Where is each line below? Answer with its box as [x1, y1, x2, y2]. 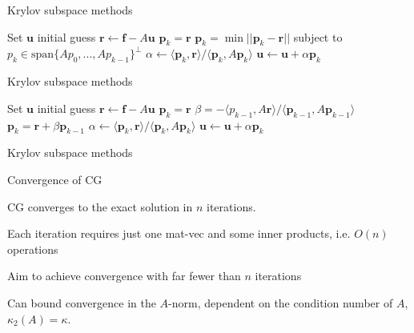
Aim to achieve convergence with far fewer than [7, 267, 241, 284]
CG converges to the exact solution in [7, 198, 193, 215]
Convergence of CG [7, 171, 102, 187]
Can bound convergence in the [7, 294, 156, 311]
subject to [293, 28, 343, 45]
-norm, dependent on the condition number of [168, 294, 393, 311]
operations [7, 240, 58, 257]
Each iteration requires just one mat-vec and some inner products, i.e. [7, 225, 351, 242]
